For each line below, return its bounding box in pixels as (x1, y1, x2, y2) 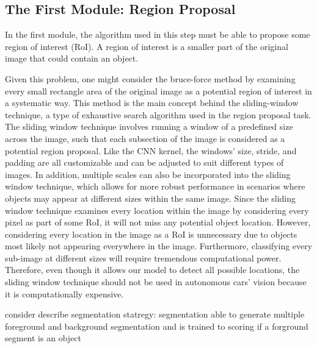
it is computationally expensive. (5, 287, 124, 300)
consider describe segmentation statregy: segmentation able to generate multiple (5, 308, 305, 321)
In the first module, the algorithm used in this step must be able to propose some (5, 28, 310, 41)
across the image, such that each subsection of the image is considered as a (5, 132, 285, 144)
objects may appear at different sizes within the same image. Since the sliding (5, 191, 296, 204)
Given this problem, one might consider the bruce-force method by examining (5, 72, 296, 85)
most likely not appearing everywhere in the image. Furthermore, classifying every (5, 240, 313, 252)
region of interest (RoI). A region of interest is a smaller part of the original (5, 40, 288, 52)
